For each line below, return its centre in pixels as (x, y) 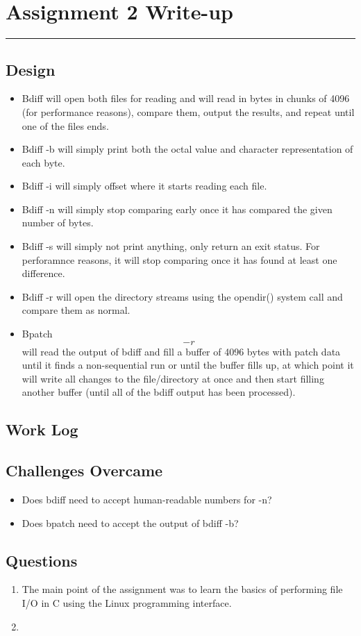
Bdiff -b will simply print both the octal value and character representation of (187, 149)
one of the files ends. (65, 125)
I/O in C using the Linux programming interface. (127, 602)
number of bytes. (58, 223)
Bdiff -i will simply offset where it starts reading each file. (144, 186)
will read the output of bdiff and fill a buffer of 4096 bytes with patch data (181, 351)
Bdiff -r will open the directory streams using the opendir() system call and (182, 296)
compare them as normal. (76, 310)
